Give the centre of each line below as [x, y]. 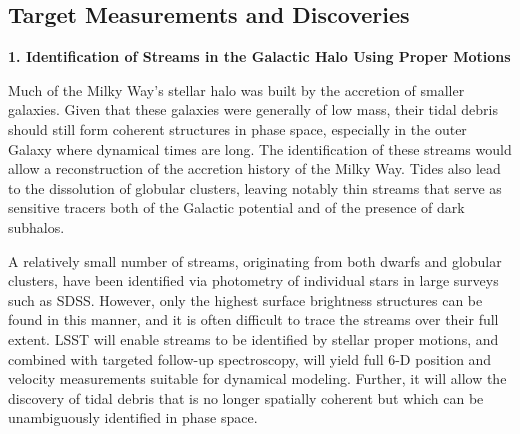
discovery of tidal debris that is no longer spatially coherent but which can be [246, 397]
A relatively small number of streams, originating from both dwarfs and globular [255, 260]
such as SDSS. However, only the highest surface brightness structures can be [245, 299]
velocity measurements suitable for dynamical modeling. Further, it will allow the [257, 378]
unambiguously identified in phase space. [133, 417]
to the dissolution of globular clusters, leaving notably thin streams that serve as [255, 187]
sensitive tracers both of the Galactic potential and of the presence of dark [236, 207]
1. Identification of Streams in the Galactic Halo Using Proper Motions [259, 56]
